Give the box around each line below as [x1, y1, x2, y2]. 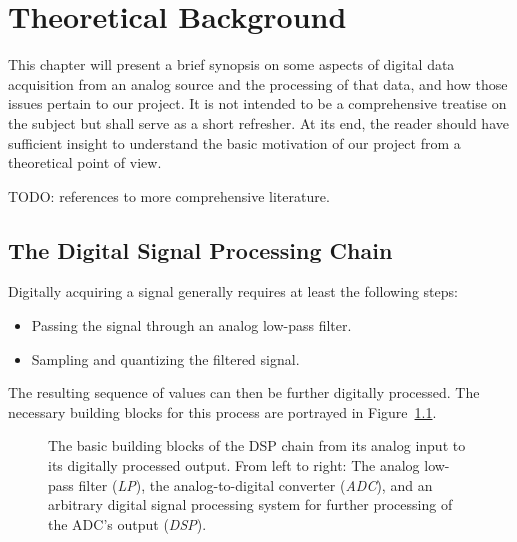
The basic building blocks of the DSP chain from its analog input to [48, 435, 466, 456]
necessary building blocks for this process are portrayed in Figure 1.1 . [8, 401, 437, 422]
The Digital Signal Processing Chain [8, 234, 393, 265]
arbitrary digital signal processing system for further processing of [48, 494, 453, 515]
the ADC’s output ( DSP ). [48, 513, 207, 534]
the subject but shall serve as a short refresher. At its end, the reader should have [8, 112, 509, 133]
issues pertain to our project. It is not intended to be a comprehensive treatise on [8, 93, 507, 114]
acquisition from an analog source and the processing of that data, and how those [8, 73, 508, 94]
